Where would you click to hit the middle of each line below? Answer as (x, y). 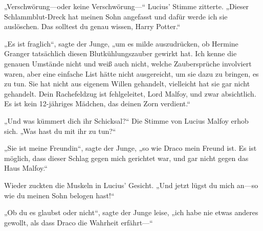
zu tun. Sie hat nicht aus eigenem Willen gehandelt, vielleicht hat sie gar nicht (127, 84)
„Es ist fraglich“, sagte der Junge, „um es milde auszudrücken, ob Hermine (121, 43)
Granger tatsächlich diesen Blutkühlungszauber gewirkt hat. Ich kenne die (120, 53)
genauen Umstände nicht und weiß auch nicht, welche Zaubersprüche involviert (128, 63)
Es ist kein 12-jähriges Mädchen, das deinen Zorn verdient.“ (97, 103)
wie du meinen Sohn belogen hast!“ (59, 195)
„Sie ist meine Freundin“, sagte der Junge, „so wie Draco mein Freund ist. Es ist (130, 148)
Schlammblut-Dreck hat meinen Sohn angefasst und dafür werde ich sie (116, 16)
